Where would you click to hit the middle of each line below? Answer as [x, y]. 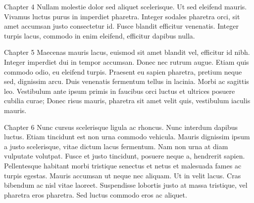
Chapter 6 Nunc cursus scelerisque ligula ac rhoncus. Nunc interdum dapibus [121, 127]
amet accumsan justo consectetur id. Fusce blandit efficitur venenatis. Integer [121, 26]
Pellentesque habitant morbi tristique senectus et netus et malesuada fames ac [123, 165]
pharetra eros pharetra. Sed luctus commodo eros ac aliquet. [96, 194]
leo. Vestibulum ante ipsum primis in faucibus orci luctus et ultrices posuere [120, 91]
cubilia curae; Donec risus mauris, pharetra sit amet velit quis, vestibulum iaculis [127, 101]
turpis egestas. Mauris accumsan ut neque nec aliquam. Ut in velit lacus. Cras [123, 175]
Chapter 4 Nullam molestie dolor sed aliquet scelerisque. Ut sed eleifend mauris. [126, 6]
